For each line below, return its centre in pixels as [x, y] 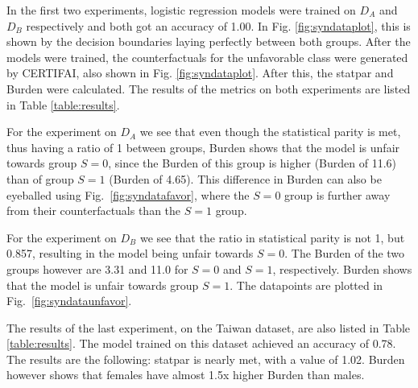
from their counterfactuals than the [94, 211]
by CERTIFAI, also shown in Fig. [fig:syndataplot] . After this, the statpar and [200, 73]
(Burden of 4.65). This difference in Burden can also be [245, 178]
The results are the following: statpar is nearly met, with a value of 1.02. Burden [206, 359]
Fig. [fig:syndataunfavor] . [69, 301]
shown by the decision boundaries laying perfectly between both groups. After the [209, 41]
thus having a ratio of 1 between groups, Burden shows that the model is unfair [203, 147]
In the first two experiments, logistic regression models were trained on [181, 10]
